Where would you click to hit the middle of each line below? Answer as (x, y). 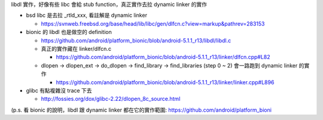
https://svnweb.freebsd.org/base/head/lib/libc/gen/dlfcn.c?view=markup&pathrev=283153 (153, 23)
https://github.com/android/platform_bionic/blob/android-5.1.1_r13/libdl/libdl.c (136, 40)
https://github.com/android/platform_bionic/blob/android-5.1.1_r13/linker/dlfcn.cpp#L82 (163, 57)
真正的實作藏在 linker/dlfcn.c (76, 48)
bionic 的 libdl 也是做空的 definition (69, 32)
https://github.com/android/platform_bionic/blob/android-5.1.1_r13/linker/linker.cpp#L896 (165, 82)
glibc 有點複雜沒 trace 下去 (59, 90)
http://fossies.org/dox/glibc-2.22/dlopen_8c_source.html (111, 99)
